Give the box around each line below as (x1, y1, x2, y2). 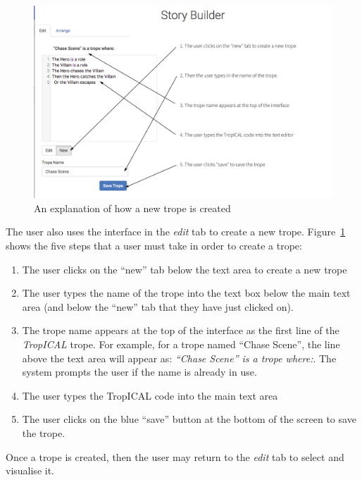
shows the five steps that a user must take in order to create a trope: (6, 238, 302, 253)
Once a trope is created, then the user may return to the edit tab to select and (6, 449, 344, 464)
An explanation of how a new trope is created (34, 200, 231, 215)
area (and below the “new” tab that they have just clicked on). (22, 299, 294, 314)
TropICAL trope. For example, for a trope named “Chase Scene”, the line (22, 337, 340, 352)
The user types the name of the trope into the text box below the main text (22, 285, 351, 300)
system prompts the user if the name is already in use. (22, 364, 257, 379)
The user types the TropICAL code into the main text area (22, 388, 278, 402)
